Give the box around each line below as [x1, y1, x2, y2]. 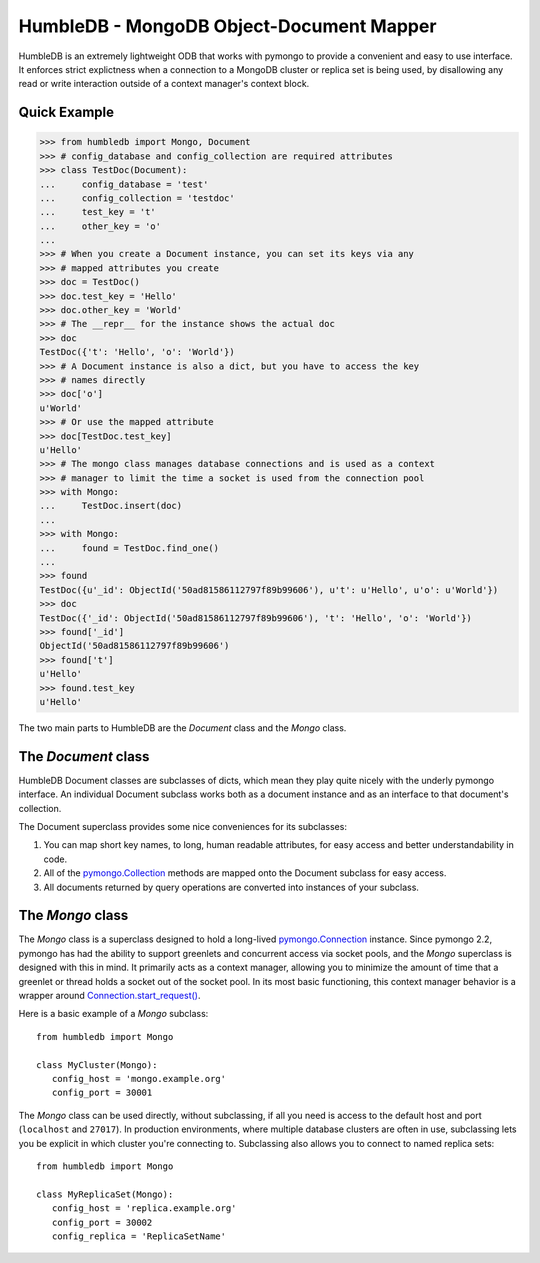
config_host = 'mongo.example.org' [51, 1073, 227, 1084]
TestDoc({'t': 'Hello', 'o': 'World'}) [39, 346, 235, 358]
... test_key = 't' [39, 206, 157, 218]
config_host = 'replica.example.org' [51, 1203, 237, 1214]
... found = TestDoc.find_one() [39, 542, 220, 554]
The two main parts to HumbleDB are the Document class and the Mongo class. [18, 721, 347, 734]
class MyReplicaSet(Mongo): [36, 1188, 174, 1200]
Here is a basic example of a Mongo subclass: [18, 1008, 209, 1020]
